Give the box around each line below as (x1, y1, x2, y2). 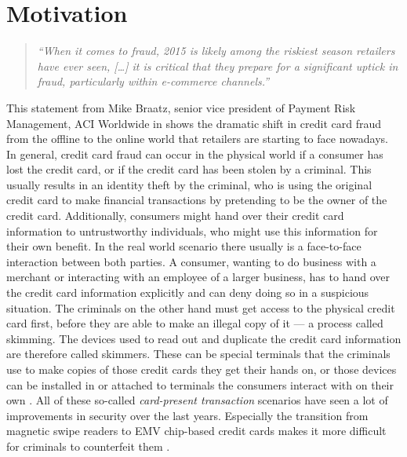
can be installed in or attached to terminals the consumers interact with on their (6, 376, 394, 393)
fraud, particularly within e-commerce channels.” (37, 73, 270, 90)
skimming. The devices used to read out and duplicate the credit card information (6, 330, 402, 346)
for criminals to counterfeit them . (6, 437, 170, 454)
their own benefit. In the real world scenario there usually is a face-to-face (6, 238, 362, 254)
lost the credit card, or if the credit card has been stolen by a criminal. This (6, 161, 372, 177)
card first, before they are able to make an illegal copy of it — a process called (6, 315, 383, 331)
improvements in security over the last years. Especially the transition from (6, 407, 369, 423)
